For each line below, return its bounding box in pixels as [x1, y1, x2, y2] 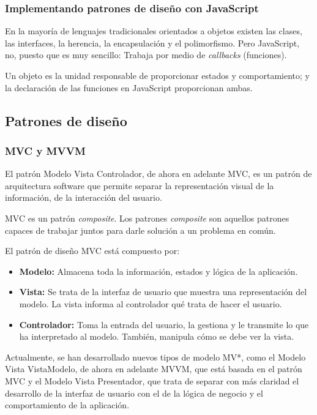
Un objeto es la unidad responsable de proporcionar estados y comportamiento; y [5, 69, 310, 81]
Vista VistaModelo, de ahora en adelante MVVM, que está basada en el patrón [5, 362, 302, 375]
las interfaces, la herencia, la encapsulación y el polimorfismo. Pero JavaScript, [5, 36, 300, 49]
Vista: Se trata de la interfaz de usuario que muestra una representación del [19, 285, 307, 298]
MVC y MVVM [5, 143, 86, 158]
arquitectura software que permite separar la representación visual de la [5, 179, 274, 192]
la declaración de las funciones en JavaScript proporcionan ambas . [5, 81, 253, 94]
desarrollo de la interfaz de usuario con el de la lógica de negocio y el [5, 386, 263, 399]
